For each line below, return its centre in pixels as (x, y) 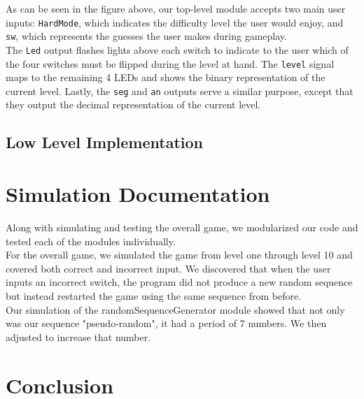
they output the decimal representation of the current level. (133, 104)
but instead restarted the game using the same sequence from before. (154, 295)
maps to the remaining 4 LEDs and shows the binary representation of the (166, 77)
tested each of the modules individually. (91, 241)
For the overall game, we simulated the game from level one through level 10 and (179, 255)
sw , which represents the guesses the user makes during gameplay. (146, 36)
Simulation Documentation (138, 194)
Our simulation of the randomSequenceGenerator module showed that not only (175, 309)
